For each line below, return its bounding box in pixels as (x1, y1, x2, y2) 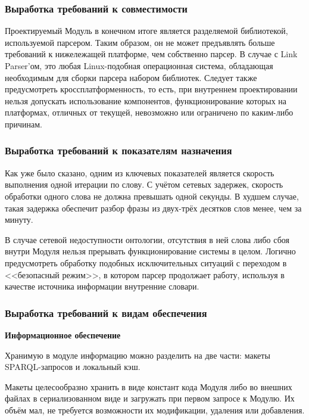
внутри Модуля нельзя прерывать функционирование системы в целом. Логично (5, 245, 296, 257)
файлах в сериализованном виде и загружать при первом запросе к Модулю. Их (5, 392, 295, 405)
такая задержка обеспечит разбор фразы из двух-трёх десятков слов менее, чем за (5, 201, 302, 214)
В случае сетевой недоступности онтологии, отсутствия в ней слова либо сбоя (5, 233, 289, 245)
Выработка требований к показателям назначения (5, 143, 232, 158)
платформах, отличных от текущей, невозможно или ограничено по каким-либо (5, 106, 294, 119)
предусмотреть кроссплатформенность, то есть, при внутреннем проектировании (5, 83, 298, 95)
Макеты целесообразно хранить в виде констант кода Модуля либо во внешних (5, 380, 292, 393)
